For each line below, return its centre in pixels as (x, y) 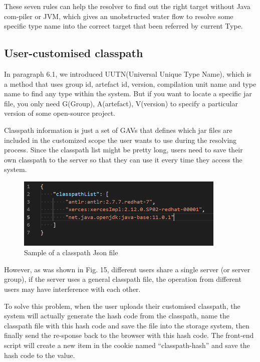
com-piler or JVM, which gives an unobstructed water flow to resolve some (119, 16)
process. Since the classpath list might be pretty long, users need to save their (123, 150)
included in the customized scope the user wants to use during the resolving (120, 140)
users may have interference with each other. (72, 289)
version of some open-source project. (60, 113)
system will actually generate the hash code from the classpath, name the (117, 316)
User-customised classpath (74, 53)
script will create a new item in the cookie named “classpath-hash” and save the (127, 345)
